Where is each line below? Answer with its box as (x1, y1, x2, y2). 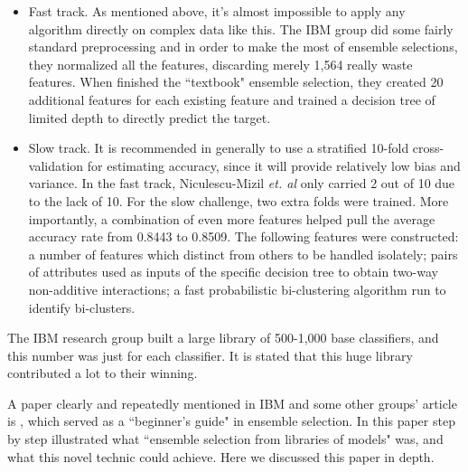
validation (28, 156, 84, 175)
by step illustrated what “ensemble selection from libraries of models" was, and (7, 430, 444, 448)
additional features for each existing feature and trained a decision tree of (28, 90, 435, 109)
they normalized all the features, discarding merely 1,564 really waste (28, 54, 413, 73)
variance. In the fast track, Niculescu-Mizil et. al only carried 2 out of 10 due (28, 174, 455, 193)
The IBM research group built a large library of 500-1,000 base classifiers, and (7, 328, 439, 347)
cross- (412, 138, 445, 157)
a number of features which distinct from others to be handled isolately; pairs (28, 244, 458, 263)
